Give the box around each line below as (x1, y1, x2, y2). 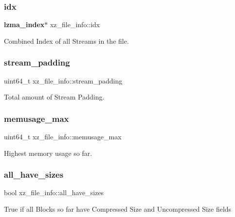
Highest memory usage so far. (4, 148, 92, 158)
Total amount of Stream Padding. (4, 92, 105, 102)
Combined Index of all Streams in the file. (4, 35, 129, 46)
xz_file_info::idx (50, 19, 100, 30)
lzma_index (4, 19, 45, 30)
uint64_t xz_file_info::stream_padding (4, 75, 123, 85)
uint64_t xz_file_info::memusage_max (4, 132, 122, 142)
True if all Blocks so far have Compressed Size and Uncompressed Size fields (4, 204, 232, 214)
